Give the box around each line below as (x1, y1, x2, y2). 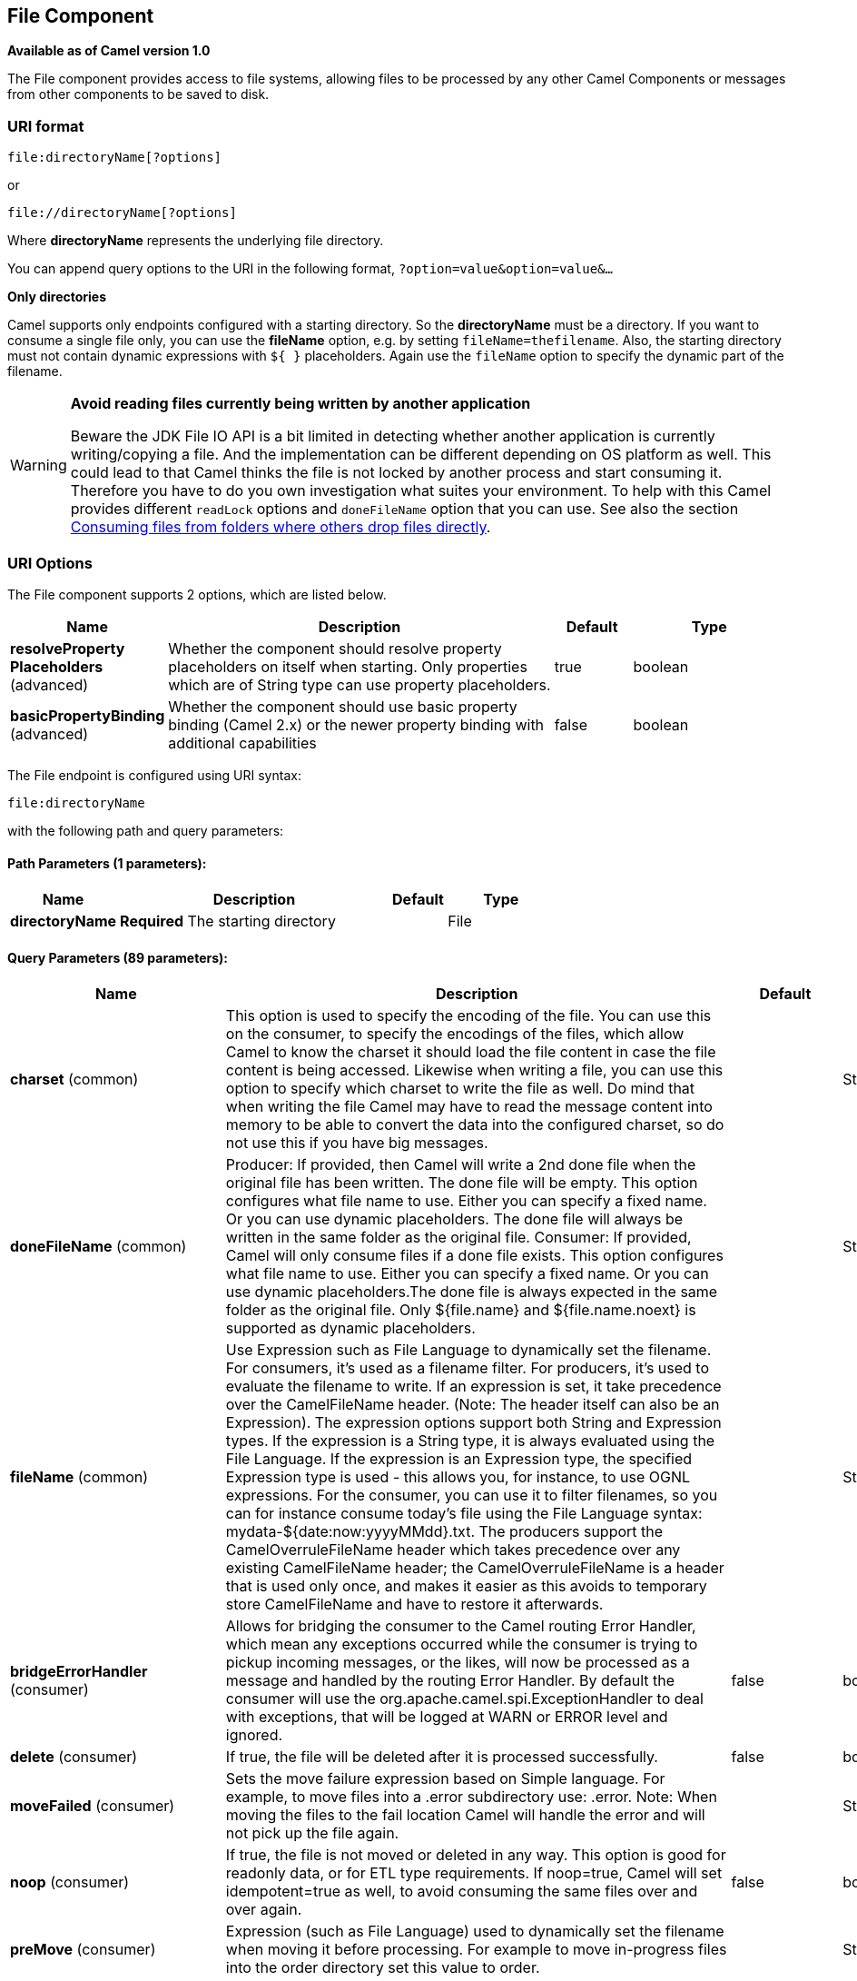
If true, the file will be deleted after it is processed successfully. (225, 1748, 658, 1767)
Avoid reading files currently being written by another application (70, 394, 531, 413)
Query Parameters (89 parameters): (7, 949, 229, 966)
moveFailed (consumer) (10, 1797, 175, 1816)
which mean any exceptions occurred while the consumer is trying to (225, 1635, 698, 1654)
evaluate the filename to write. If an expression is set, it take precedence (225, 1377, 722, 1396)
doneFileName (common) (10, 1237, 187, 1256)
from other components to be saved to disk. (7, 86, 270, 103)
